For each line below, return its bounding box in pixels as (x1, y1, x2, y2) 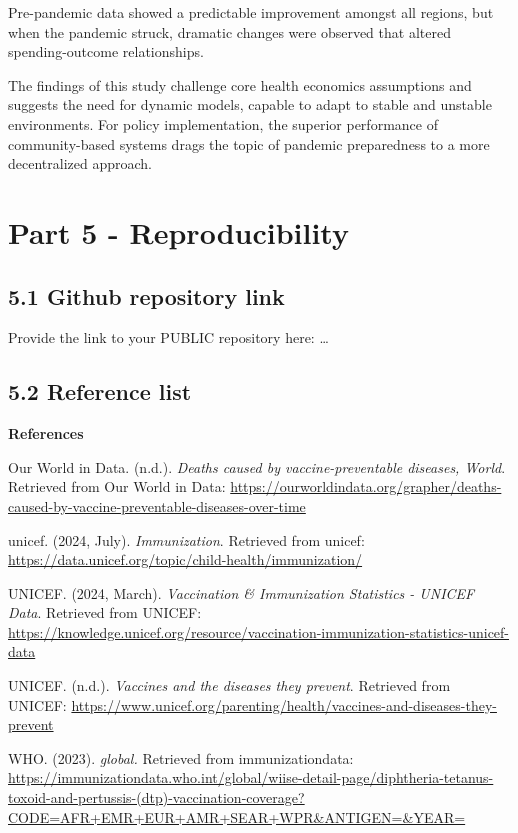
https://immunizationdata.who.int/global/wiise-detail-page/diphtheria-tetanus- (8, 767, 494, 788)
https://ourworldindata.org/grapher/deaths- (230, 476, 502, 497)
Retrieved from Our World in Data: (8, 476, 226, 497)
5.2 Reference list (8, 376, 192, 407)
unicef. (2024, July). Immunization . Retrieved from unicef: (8, 529, 365, 550)
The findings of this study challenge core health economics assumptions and (8, 74, 472, 95)
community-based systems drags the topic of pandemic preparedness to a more (8, 133, 490, 154)
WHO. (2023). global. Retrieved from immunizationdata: (8, 747, 354, 768)
